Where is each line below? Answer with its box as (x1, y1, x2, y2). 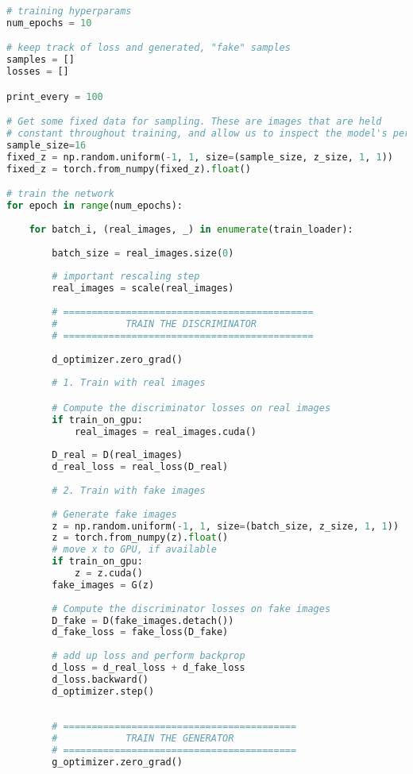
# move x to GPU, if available (52, 544, 217, 556)
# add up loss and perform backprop (52, 650, 245, 662)
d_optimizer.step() (52, 685, 155, 697)
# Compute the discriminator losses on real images (52, 402, 331, 414)
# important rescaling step (52, 271, 200, 283)
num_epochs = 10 (6, 17, 92, 29)
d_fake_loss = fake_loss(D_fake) (52, 626, 229, 638)
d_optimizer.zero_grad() (52, 353, 183, 365)
